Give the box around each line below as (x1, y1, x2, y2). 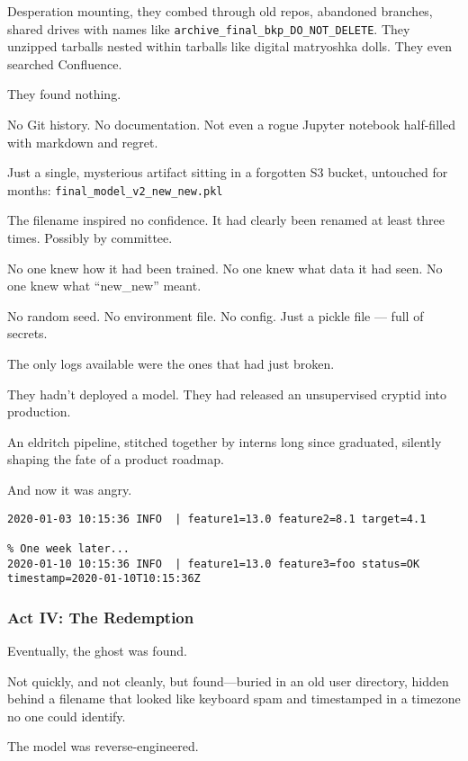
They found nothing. (7, 85, 121, 103)
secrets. (7, 324, 48, 343)
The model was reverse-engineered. (7, 737, 199, 756)
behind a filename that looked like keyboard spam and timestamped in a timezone (7, 689, 461, 708)
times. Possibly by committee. (7, 228, 173, 247)
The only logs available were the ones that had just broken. (7, 354, 335, 373)
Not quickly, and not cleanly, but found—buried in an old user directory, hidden (7, 671, 449, 690)
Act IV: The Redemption (7, 605, 194, 628)
